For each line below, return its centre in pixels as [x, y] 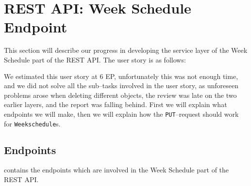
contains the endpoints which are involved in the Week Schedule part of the [117, 170]
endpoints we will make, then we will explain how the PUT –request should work [121, 114]
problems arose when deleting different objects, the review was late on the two [120, 95]
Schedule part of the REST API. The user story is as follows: [95, 59]
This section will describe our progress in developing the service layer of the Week [126, 50]
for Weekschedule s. [32, 123]
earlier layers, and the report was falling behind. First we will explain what [116, 104]
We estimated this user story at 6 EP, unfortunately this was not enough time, [121, 76]
